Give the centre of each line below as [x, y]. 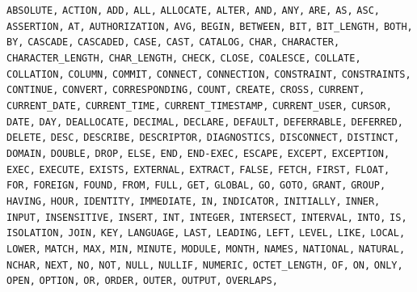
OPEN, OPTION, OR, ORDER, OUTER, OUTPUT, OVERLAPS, [142, 281]
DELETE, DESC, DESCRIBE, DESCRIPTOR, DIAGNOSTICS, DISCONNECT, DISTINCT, [203, 138]
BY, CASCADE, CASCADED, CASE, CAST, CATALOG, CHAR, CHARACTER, [173, 42]
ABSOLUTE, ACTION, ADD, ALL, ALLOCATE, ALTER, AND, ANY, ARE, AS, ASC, [193, 11]
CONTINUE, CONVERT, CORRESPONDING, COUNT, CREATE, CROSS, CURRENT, [186, 90]
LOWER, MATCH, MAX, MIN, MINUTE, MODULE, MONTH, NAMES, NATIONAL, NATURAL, [206, 249]
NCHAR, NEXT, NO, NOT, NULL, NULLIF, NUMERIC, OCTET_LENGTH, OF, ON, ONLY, [205, 265]
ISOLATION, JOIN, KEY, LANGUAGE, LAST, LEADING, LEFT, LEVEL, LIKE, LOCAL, [206, 233]
